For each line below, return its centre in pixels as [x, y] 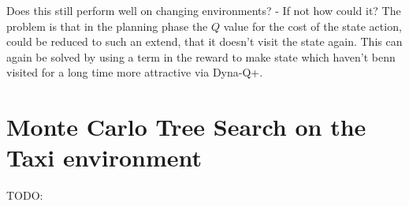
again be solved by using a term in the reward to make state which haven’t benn [201, 56]
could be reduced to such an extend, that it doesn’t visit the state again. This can [204, 41]
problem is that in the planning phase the [107, 26]
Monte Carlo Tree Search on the [186, 127]
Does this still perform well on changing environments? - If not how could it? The [204, 10]
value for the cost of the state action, [312, 26]
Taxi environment [104, 157]
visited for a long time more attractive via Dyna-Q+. [135, 72]
